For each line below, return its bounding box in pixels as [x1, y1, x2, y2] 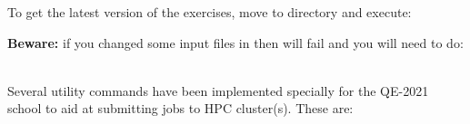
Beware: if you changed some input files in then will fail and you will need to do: [7, 33, 464, 52]
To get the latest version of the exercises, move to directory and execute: [7, 3, 412, 21]
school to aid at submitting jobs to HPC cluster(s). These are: [7, 99, 354, 118]
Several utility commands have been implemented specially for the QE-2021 [7, 81, 429, 100]
